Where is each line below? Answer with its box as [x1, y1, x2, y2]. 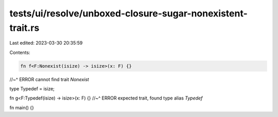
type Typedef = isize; [9, 86, 55, 92]
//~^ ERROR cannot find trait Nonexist [9, 76, 90, 82]
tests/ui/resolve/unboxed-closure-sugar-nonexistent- [9, 8, 248, 19]
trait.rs [9, 22, 40, 33]
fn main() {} [9, 104, 34, 110]
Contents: [9, 49, 30, 55]
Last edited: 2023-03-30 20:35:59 [9, 40, 83, 46]
